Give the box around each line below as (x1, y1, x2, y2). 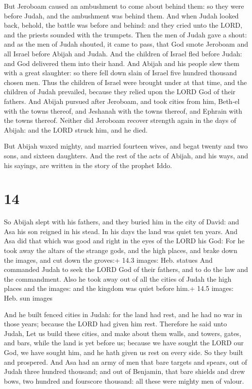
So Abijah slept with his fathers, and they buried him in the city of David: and (4, 217, 239, 227)
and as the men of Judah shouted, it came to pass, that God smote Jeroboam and (4, 39, 248, 49)
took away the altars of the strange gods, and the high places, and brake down (4, 245, 237, 255)
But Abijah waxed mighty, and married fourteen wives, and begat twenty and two (4, 141, 248, 151)
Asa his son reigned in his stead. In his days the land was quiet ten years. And (4, 226, 238, 236)
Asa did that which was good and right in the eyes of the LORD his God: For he (4, 236, 245, 246)
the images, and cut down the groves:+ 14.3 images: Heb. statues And (4, 254, 213, 265)
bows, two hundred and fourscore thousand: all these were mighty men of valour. (4, 375, 244, 386)
